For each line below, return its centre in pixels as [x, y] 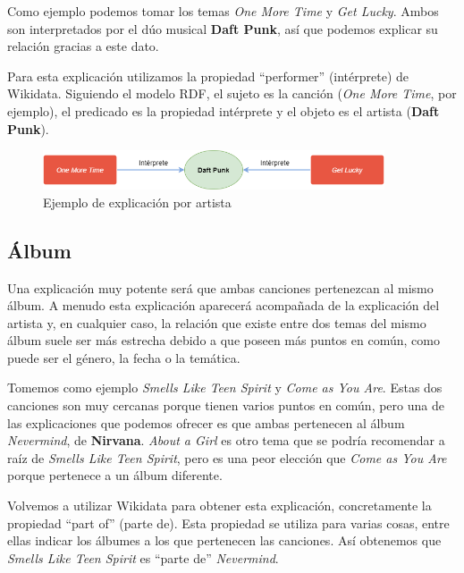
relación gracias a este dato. [83, 46]
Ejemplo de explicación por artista [137, 202]
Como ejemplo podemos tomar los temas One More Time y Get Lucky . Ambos [223, 11]
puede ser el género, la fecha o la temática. [124, 357]
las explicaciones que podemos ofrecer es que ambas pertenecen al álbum [206, 422]
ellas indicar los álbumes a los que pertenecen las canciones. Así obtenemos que [224, 540]
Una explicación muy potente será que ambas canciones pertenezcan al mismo [220, 287]
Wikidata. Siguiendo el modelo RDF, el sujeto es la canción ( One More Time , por [232, 93]
